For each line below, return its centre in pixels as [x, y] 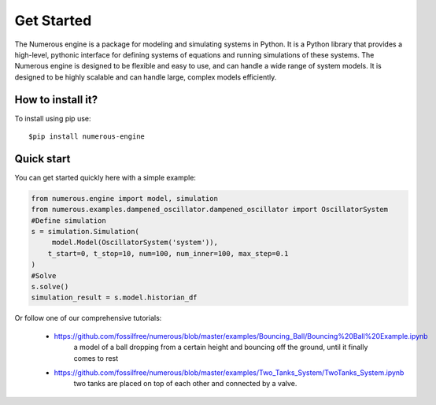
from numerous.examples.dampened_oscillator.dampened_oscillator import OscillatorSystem [210, 210]
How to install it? [56, 100]
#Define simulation [68, 220]
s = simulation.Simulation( [85, 232]
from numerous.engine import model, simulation [124, 198]
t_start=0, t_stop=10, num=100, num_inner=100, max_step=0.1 [168, 253]
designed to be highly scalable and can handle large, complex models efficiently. [146, 77]
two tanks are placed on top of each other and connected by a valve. [185, 384]
